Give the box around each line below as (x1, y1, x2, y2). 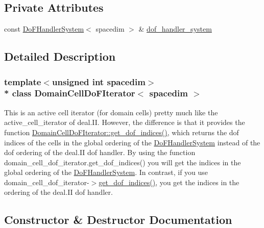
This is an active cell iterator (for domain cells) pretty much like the (4, 107, 218, 117)
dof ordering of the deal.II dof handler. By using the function (4, 147, 196, 158)
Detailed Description (4, 48, 116, 64)
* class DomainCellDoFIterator (4, 87, 135, 99)
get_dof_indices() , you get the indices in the (99, 176, 239, 187)
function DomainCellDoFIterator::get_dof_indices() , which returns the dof (4, 126, 239, 137)
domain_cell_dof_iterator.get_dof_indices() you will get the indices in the (4, 157, 241, 167)
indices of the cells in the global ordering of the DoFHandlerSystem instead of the (4, 137, 260, 147)
